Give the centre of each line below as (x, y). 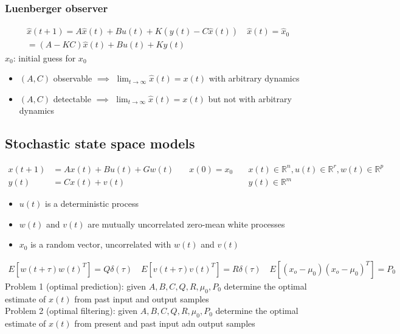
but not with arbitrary (250, 98)
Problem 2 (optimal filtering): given (71, 311)
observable (73, 78)
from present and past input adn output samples (165, 323)
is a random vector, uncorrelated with (101, 244)
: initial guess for (44, 57)
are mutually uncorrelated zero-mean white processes (186, 224)
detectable (72, 98)
